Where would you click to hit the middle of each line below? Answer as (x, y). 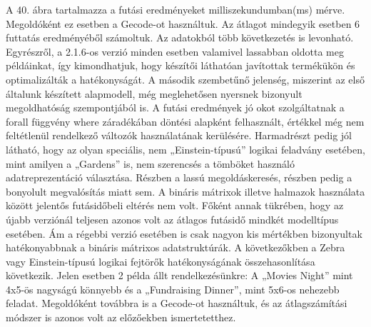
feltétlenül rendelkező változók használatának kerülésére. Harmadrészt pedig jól (179, 135)
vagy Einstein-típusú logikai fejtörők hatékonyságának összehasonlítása (161, 261)
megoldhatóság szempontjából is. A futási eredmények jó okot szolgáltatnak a (175, 107)
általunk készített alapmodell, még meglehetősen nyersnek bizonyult (154, 93)
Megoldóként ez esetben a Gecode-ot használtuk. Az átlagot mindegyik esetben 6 (183, 23)
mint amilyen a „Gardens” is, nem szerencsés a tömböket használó (151, 163)
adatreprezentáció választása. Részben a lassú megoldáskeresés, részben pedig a (179, 177)
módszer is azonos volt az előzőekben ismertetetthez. (121, 317)
